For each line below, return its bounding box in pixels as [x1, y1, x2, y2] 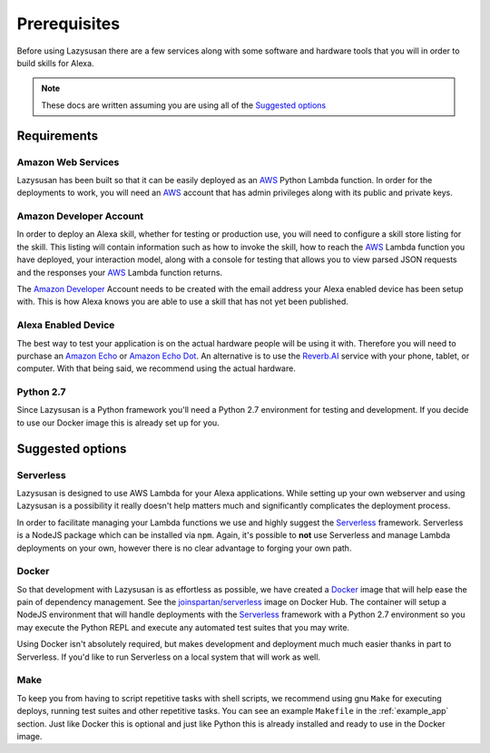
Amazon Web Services [16, 155, 120, 168]
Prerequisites [16, 14, 121, 34]
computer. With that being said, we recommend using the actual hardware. [16, 363, 297, 374]
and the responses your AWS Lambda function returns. [16, 267, 222, 278]
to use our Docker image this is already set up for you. [16, 417, 220, 428]
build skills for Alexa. [16, 57, 94, 68]
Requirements [16, 128, 99, 143]
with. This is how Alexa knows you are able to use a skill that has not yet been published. [16, 296, 349, 308]
